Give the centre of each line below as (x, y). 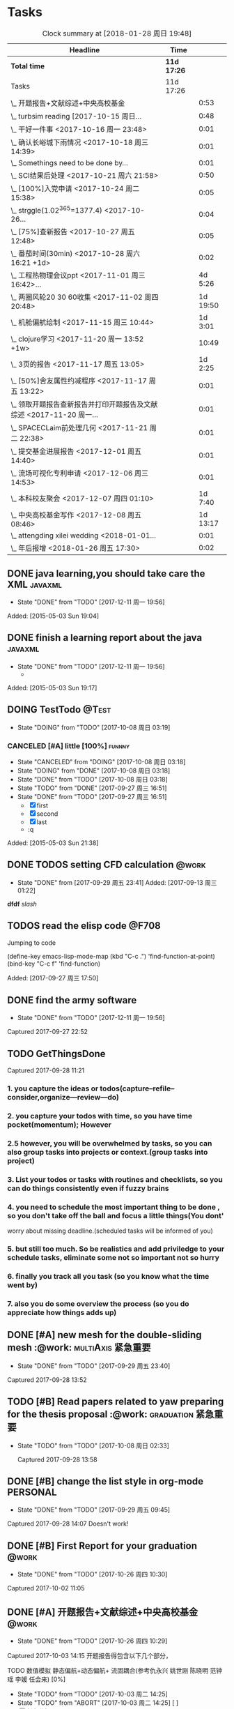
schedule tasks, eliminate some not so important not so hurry (113, 1258)
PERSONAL (32, 1492)
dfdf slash (22, 904)
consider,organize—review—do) (63, 1097)
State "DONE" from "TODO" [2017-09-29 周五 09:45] (94, 1510)
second (47, 814)
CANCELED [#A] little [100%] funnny (69, 745)
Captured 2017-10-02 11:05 (46, 1588)
